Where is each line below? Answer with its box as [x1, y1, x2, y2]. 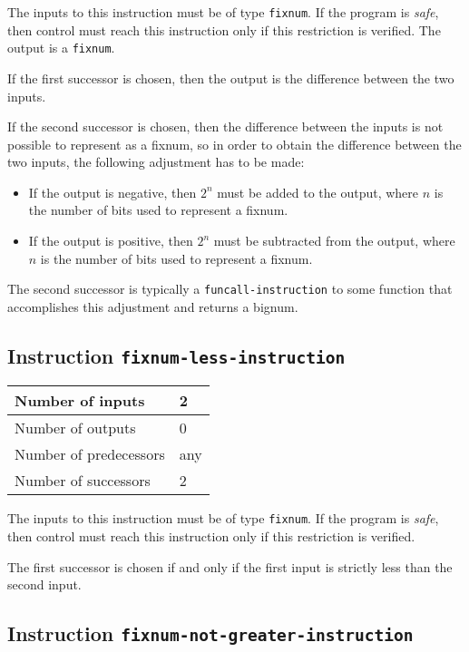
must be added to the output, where [217, 182, 419, 201]
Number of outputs [15, 417, 136, 439]
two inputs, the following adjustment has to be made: [7, 152, 305, 171]
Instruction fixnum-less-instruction [7, 341, 346, 369]
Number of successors [15, 470, 151, 491]
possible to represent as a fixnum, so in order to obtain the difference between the [7, 134, 462, 153]
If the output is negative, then [28, 182, 197, 201]
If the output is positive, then [28, 231, 193, 250]
